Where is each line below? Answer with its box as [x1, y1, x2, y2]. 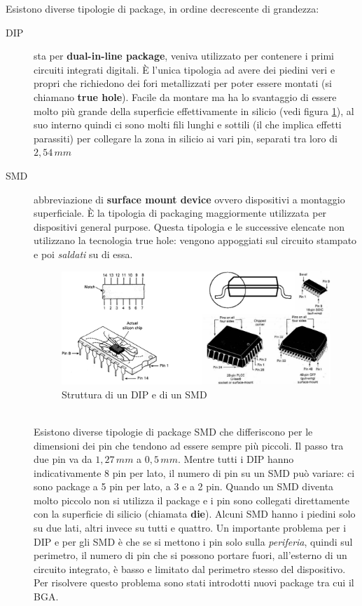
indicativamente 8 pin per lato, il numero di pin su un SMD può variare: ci [34, 465, 355, 480]
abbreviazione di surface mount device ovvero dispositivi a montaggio [34, 191, 345, 206]
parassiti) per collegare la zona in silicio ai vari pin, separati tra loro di [34, 130, 337, 145]
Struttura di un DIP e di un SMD [62, 386, 207, 401]
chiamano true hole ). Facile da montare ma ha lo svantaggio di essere [34, 89, 337, 104]
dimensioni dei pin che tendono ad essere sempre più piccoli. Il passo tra [34, 438, 344, 452]
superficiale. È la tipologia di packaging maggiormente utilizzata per [34, 206, 327, 220]
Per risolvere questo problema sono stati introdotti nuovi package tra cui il [34, 575, 354, 590]
